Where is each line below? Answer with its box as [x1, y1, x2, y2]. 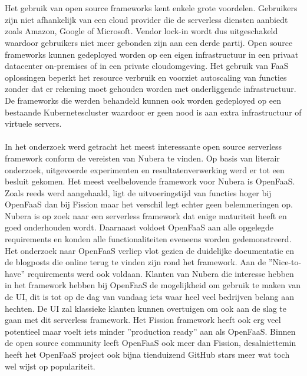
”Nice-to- [268, 256, 302, 268]
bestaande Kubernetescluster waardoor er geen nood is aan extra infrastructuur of [5, 105, 302, 118]
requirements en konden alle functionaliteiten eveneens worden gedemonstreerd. [5, 233, 292, 245]
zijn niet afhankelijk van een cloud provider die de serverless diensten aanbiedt [5, 13, 288, 25]
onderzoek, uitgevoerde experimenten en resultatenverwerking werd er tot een [5, 163, 285, 176]
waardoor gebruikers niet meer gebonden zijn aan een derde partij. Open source [5, 36, 293, 48]
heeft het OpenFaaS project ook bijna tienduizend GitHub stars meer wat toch [5, 348, 290, 360]
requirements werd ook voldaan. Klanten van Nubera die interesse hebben [27, 267, 294, 279]
